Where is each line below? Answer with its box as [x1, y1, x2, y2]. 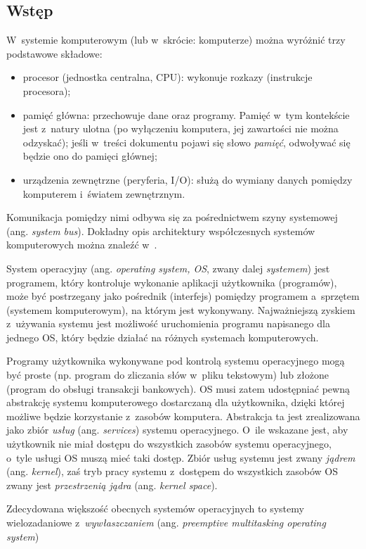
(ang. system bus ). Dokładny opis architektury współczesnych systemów [6, 223, 315, 238]
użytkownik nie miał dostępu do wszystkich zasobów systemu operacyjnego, [6, 436, 332, 451]
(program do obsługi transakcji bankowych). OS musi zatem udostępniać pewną [6, 381, 350, 396]
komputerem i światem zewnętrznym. [22, 186, 185, 201]
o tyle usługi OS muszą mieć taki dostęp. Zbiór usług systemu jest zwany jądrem [6, 450, 355, 465]
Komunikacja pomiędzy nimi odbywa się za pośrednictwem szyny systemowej [6, 210, 338, 225]
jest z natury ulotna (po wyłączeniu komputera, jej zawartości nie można [22, 121, 339, 136]
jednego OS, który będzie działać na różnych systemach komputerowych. [6, 329, 319, 344]
